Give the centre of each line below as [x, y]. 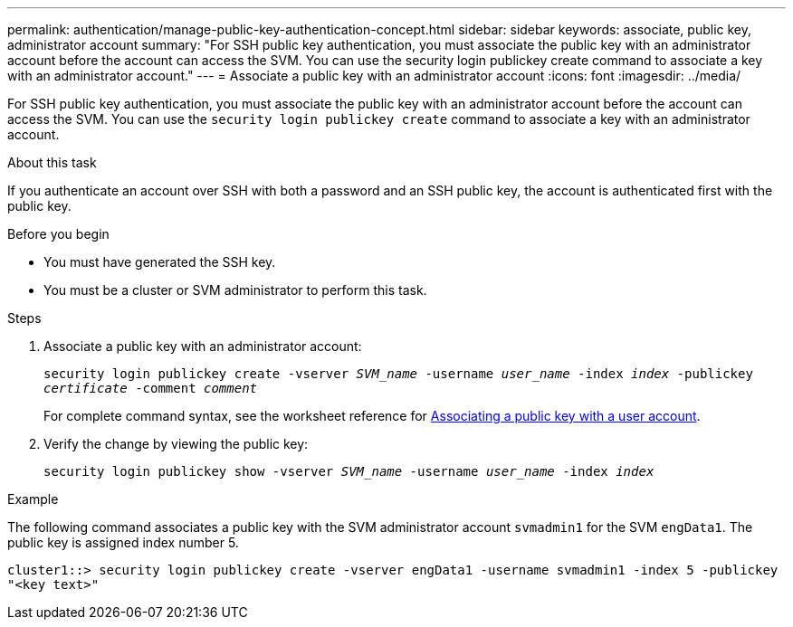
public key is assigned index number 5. [123, 542]
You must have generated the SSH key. [160, 262]
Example [33, 499]
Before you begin [58, 234]
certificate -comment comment [151, 388]
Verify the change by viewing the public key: [176, 444]
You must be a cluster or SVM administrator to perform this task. [235, 290]
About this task [52, 162]
